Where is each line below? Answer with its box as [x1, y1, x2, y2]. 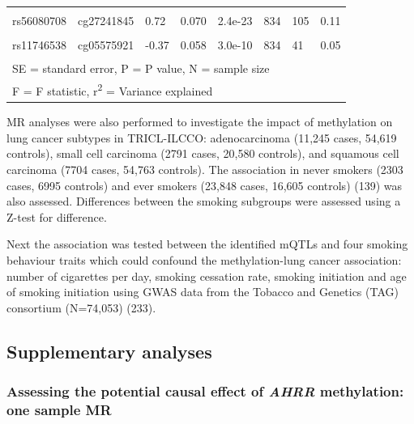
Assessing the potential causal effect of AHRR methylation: [6, 381, 404, 401]
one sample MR [6, 399, 112, 419]
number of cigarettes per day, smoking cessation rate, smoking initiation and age [6, 267, 407, 284]
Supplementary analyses [6, 338, 212, 363]
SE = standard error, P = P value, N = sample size [12, 59, 270, 76]
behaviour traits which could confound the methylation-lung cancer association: [6, 251, 402, 268]
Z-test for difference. [6, 208, 107, 225]
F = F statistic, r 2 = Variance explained [12, 80, 213, 100]
